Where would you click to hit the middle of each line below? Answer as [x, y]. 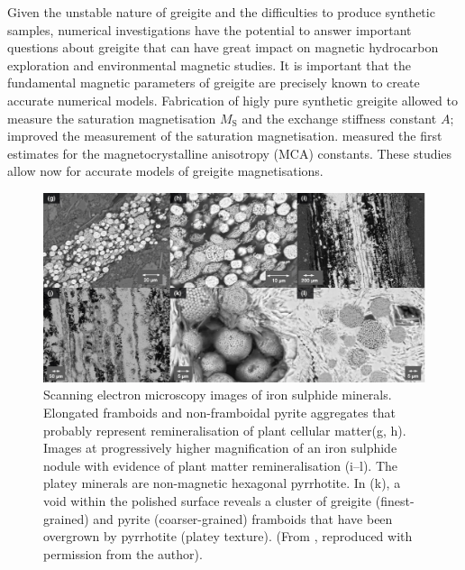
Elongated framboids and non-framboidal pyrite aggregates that [220, 413]
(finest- [395, 501]
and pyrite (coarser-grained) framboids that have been [243, 518]
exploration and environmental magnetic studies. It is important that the [209, 64]
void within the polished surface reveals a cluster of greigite [208, 501]
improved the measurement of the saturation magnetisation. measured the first [225, 136]
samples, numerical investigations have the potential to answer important [210, 29]
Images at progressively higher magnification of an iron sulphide [220, 448]
